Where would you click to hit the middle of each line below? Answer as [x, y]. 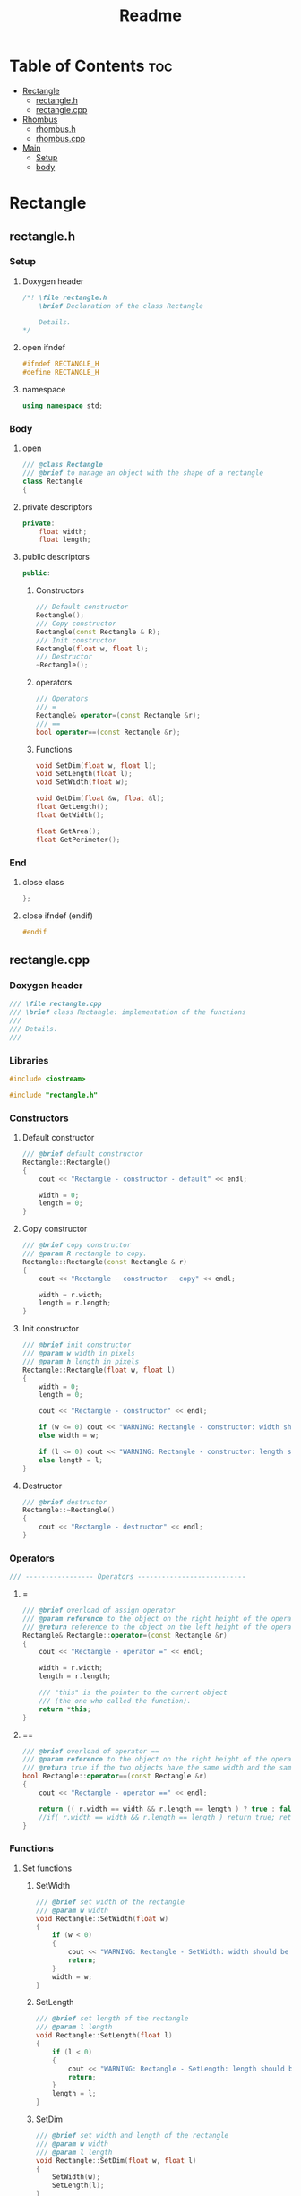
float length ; [65, 540]
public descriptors [56, 557]
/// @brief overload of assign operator [99, 1610]
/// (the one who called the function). [115, 1701]
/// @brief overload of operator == [90, 1751]
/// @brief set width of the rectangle [110, 1902]
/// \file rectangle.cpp [56, 1004]
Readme [150, 16]
